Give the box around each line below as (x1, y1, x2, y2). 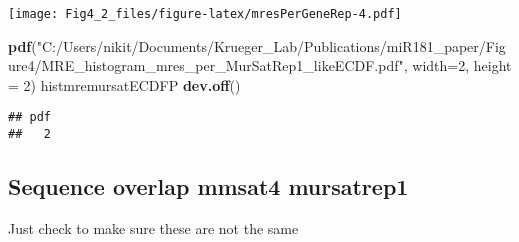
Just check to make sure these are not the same (8, 217, 299, 238)
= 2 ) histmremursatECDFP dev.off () (8, 74, 241, 95)
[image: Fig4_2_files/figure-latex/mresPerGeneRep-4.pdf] (8, 7, 402, 21)
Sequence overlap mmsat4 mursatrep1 (8, 171, 409, 202)
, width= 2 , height (403, 55, 512, 76)
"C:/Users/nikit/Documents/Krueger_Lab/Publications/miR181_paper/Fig (36, 35, 506, 56)
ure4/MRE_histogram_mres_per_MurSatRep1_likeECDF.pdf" (8, 55, 404, 76)
